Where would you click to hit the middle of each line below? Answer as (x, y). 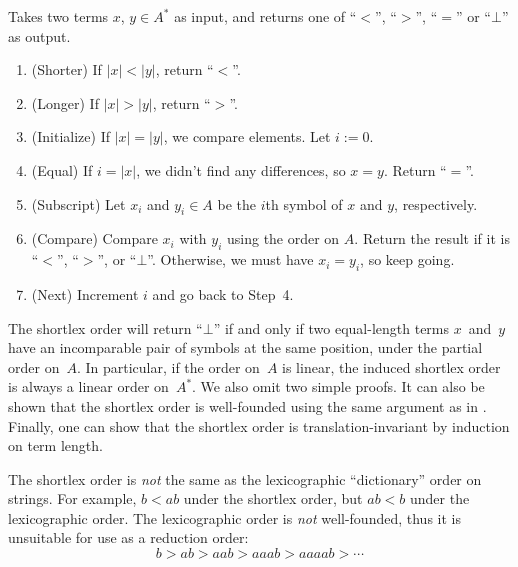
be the (237, 203)
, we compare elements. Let (247, 136)
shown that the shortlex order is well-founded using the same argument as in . (247, 405)
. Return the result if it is (432, 238)
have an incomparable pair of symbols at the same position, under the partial (245, 347)
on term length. (55, 445)
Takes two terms (58, 16)
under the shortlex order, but (273, 498)
